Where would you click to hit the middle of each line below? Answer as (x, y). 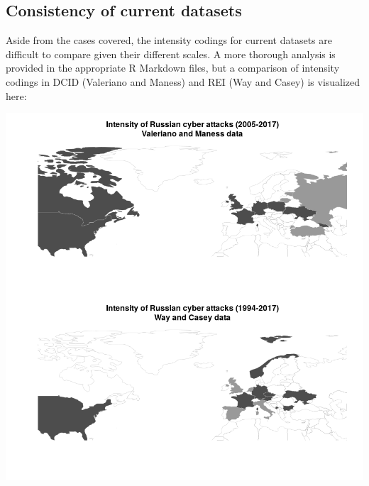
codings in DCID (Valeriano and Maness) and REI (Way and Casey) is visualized (183, 81)
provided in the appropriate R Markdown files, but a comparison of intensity (173, 68)
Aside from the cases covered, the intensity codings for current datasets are (169, 40)
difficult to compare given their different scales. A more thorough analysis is (171, 54)
